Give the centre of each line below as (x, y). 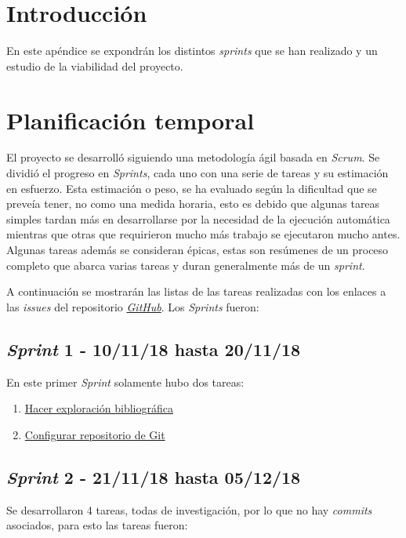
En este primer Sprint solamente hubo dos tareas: (125, 382)
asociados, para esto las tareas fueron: (97, 525)
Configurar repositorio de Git (95, 434)
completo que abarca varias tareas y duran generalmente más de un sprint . (186, 265)
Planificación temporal (130, 120)
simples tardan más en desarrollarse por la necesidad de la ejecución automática (198, 218)
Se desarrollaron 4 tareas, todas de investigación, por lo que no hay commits (189, 509)
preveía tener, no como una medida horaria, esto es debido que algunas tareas (193, 204)
